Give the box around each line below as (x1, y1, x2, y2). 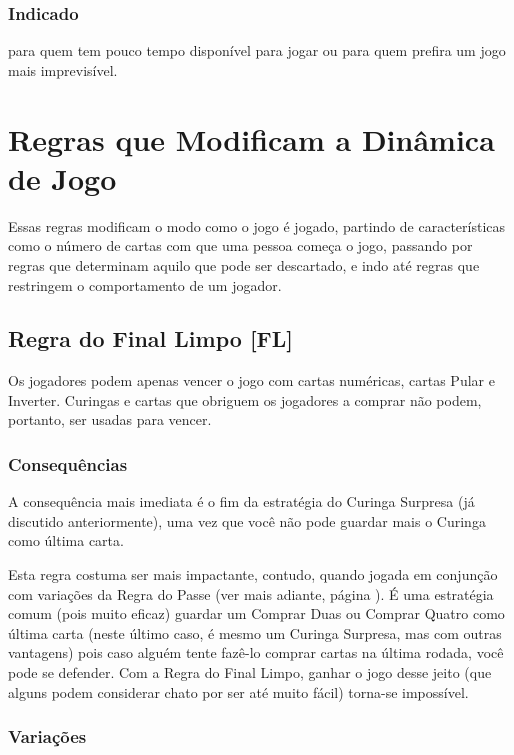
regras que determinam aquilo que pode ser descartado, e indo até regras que (8, 254, 480, 275)
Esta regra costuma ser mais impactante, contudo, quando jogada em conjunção (8, 564, 498, 585)
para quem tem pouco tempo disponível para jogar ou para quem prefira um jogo (8, 40, 506, 61)
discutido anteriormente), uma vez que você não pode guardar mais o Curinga (8, 510, 486, 531)
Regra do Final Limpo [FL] (8, 323, 294, 354)
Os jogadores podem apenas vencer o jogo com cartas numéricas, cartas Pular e (8, 370, 495, 391)
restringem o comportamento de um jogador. (8, 274, 282, 295)
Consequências (8, 452, 128, 476)
